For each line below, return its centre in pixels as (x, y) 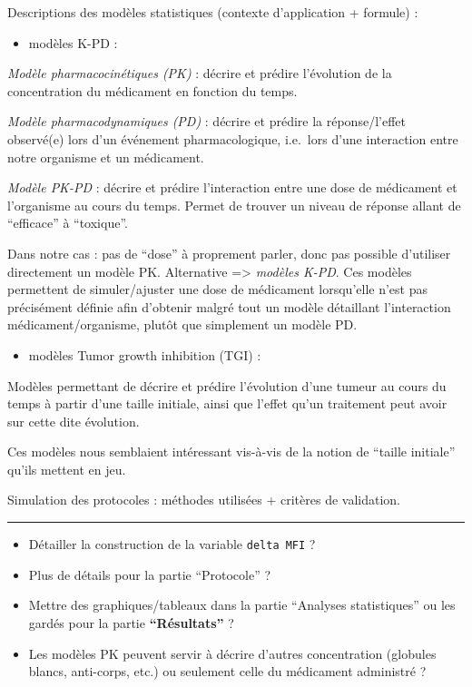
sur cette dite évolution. (74, 421)
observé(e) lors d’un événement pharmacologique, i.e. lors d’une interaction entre (233, 138)
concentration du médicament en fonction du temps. (152, 90)
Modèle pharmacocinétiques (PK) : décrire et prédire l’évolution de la (200, 73)
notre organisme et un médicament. (106, 157)
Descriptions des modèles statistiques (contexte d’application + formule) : (213, 12)
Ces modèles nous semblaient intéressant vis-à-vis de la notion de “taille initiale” (231, 451)
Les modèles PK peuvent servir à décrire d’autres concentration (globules (232, 653)
